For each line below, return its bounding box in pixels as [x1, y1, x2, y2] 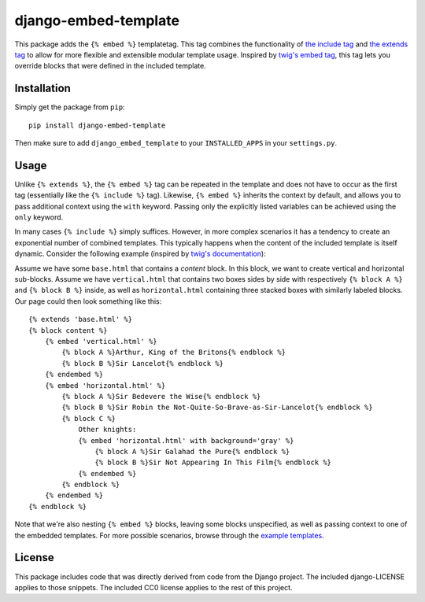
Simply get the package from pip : [14, 102, 125, 112]
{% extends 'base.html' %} [28, 315, 133, 324]
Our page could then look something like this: [14, 296, 162, 306]
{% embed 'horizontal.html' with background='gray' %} [78, 436, 294, 445]
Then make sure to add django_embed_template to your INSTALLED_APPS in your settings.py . [14, 138, 338, 148]
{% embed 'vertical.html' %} [44, 337, 157, 345]
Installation [14, 82, 71, 95]
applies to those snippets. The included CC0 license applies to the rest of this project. [14, 582, 293, 592]
